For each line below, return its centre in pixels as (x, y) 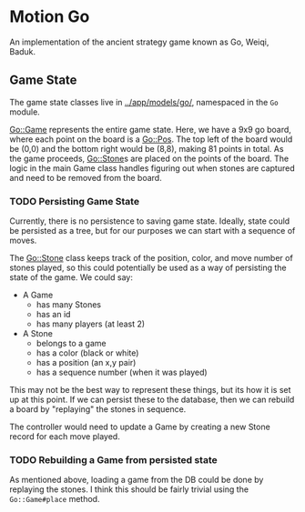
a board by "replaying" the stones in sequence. (98, 409)
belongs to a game (71, 344)
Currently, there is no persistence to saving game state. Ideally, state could (150, 221)
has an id (53, 315)
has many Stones (69, 305)
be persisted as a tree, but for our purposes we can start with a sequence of (152, 231)
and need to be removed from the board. (86, 177)
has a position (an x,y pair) (86, 363)
